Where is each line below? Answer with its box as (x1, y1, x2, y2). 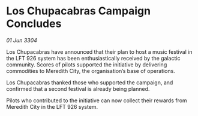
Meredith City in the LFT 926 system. (6, 103, 98, 110)
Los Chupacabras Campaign (6, 4, 151, 18)
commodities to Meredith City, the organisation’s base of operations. (6, 67, 175, 74)
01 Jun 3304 (6, 36, 38, 44)
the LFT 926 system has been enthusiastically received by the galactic (6, 54, 181, 62)
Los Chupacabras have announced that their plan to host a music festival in (6, 48, 193, 55)
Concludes (6, 17, 62, 30)
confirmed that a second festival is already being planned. (6, 85, 150, 92)
